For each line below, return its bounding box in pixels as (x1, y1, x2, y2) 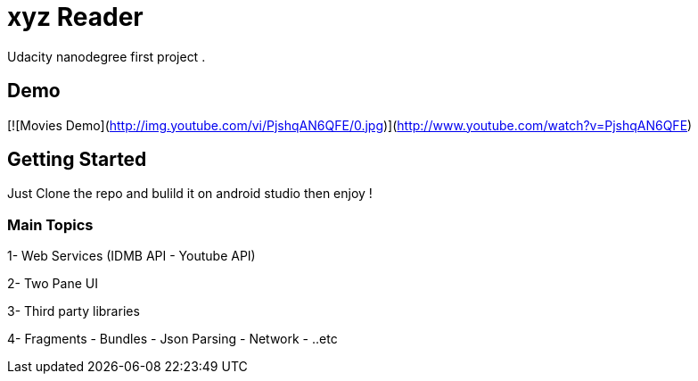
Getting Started (7, 148, 147, 171)
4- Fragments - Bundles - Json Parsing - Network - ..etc (7, 331, 338, 347)
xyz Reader (7, 2, 144, 32)
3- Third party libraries (7, 303, 140, 319)
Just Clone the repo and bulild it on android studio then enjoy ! (7, 186, 373, 202)
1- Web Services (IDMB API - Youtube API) (7, 248, 256, 264)
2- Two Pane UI (7, 276, 98, 292)
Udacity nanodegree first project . (7, 48, 206, 64)
